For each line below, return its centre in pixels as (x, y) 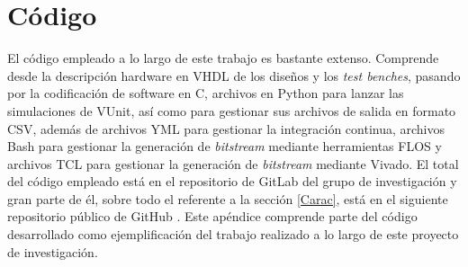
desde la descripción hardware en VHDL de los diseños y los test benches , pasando (234, 75)
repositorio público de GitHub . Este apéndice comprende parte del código (212, 216)
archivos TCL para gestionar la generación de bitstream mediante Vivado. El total (233, 163)
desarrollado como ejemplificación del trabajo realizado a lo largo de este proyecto (233, 234)
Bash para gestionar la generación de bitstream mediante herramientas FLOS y (225, 146)
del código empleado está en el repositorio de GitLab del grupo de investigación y (232, 181)
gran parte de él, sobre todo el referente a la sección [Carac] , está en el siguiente (228, 198)
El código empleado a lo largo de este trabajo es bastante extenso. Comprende (223, 58)
